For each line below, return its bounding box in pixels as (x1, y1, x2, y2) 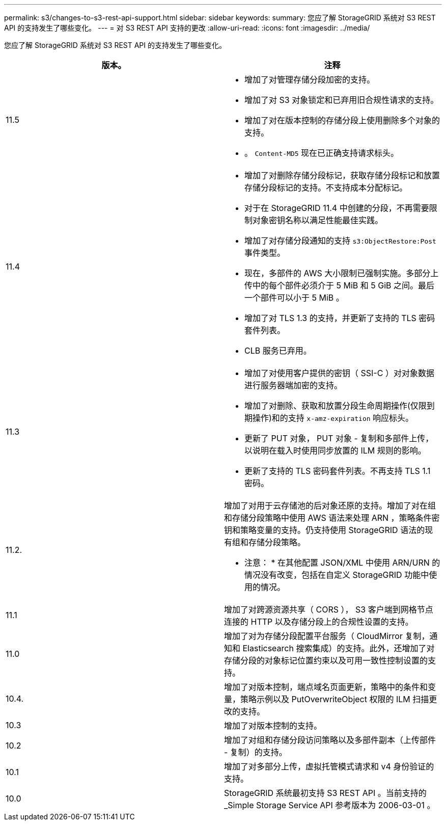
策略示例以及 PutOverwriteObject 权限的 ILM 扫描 (240, 694, 429, 704)
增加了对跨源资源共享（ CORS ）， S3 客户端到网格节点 (224, 604, 433, 615)
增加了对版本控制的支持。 (224, 721, 322, 731)
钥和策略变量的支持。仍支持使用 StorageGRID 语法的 (224, 525, 425, 535)
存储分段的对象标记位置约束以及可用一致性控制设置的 (224, 655, 428, 666)
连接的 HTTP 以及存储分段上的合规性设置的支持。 (224, 617, 413, 627)
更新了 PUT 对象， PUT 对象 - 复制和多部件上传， (244, 433, 434, 443)
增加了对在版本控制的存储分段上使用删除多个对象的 (244, 115, 440, 125)
